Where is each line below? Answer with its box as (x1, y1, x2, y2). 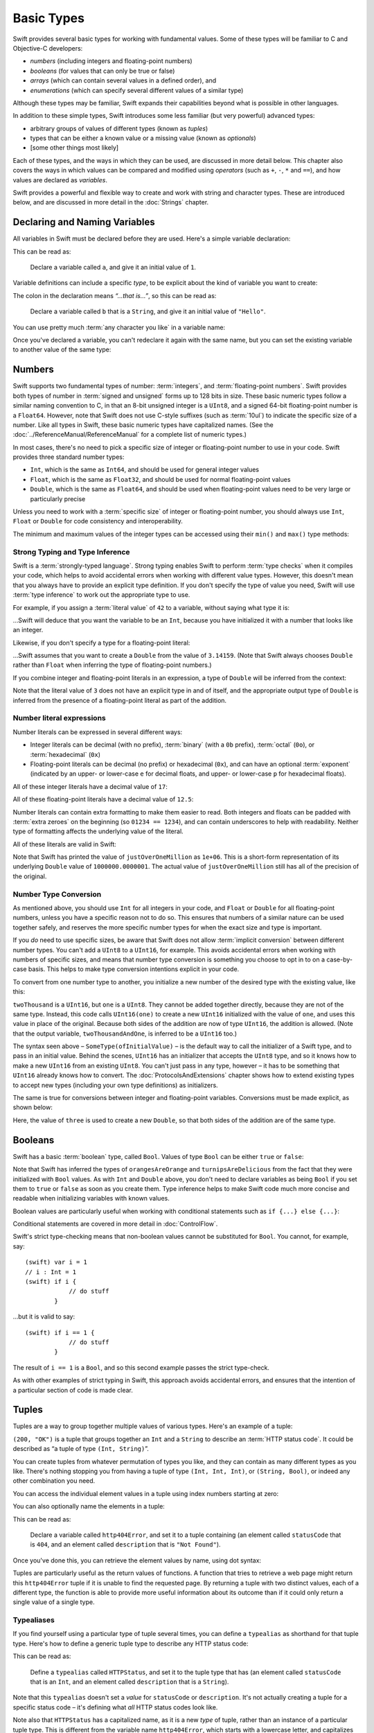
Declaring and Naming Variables (12, 216, 155, 228)
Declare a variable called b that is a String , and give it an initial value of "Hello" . (30, 307, 266, 315)
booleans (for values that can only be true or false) (30, 67, 175, 75)
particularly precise (30, 494, 86, 503)
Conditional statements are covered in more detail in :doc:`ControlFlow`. (12, 1220, 218, 1228)
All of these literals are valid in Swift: (12, 839, 117, 848)
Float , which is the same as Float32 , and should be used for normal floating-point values (30, 475, 291, 483)
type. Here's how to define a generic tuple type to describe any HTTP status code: (12, 1639, 249, 1648)
